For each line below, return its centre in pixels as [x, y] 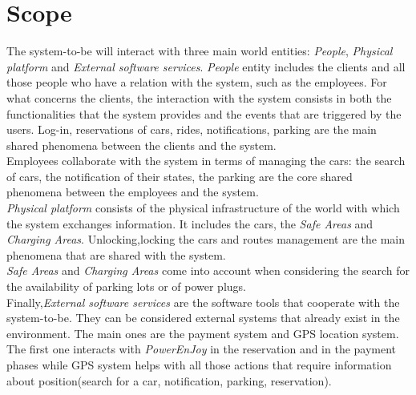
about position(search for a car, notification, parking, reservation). [169, 380]
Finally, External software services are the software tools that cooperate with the [203, 302]
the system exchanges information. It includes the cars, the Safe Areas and [190, 223]
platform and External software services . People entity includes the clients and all [206, 66]
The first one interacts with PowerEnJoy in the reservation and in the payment [202, 349]
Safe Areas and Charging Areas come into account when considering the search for [208, 270]
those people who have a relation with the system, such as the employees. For [197, 82]
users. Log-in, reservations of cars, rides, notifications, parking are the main [192, 129]
